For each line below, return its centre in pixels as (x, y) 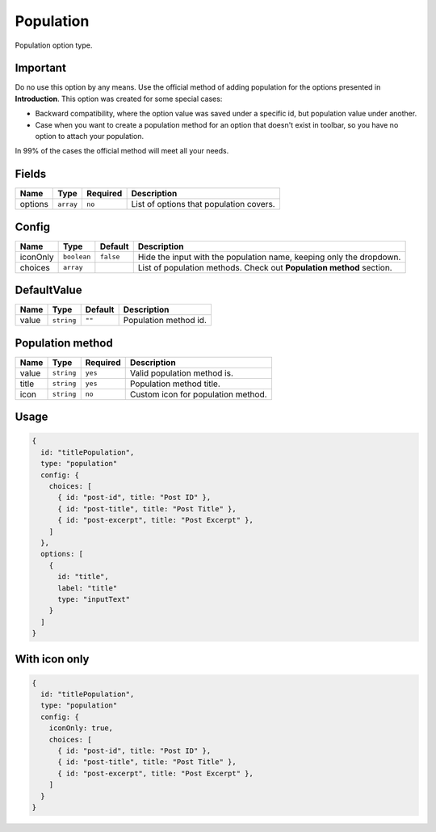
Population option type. (54, 45)
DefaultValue (48, 290)
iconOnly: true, (81, 728)
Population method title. (175, 384)
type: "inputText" (94, 599)
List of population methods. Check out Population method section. (265, 267)
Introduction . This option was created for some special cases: (119, 99)
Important (40, 68)
